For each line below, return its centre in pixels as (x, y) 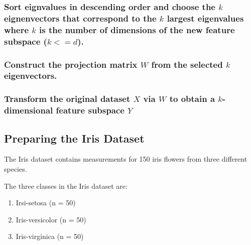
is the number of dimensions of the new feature (137, 29)
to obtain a (192, 99)
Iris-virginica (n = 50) (50, 236)
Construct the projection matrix (71, 64)
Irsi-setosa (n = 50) (46, 203)
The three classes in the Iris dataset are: (66, 186)
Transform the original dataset (67, 99)
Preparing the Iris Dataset (74, 138)
